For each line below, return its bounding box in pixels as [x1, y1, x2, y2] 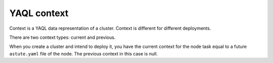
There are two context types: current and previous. [9, 34, 116, 40]
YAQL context [9, 8, 69, 19]
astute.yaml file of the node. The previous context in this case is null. [9, 50, 158, 56]
